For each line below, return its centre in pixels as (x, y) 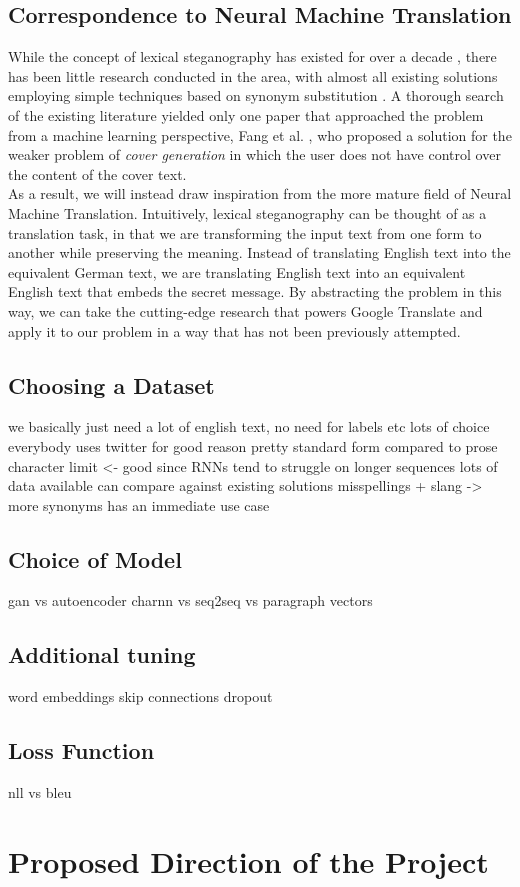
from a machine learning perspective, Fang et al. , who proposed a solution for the (260, 134)
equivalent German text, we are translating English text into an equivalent (237, 271)
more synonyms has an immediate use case (139, 504)
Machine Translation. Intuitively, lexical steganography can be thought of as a (247, 212)
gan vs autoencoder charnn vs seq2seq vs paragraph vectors (190, 600)
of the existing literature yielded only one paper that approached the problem (246, 114)
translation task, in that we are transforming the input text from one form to (245, 232)
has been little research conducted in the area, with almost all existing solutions (253, 75)
